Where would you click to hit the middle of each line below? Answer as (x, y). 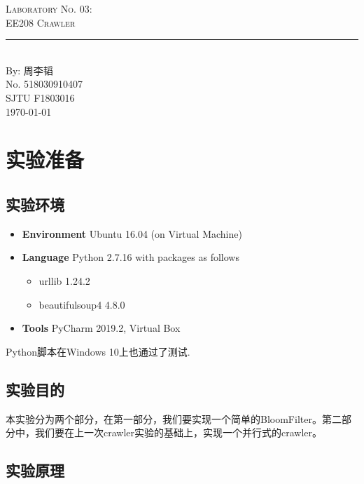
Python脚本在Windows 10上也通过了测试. (98, 351)
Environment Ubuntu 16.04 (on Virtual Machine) (132, 233)
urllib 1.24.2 (64, 280)
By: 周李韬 (29, 70)
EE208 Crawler (41, 22)
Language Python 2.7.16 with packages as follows (131, 257)
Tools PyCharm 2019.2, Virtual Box (101, 328)
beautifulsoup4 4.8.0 (82, 304)
